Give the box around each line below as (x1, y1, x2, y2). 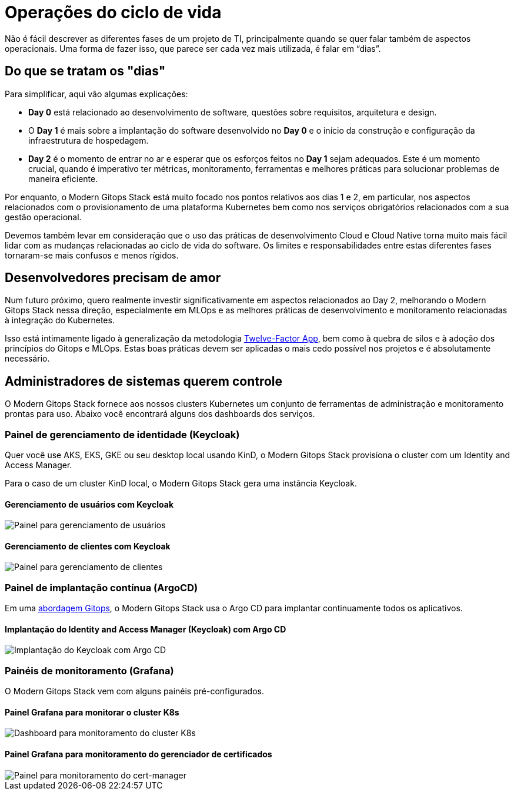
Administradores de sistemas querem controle (5, 373, 283, 389)
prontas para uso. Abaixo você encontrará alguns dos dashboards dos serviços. (5, 409, 315, 419)
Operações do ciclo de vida (5, 2, 222, 22)
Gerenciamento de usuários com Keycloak (5, 499, 174, 509)
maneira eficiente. (28, 173, 98, 184)
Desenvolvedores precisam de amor (5, 270, 221, 286)
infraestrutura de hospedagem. (28, 135, 149, 145)
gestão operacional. (5, 211, 82, 222)
